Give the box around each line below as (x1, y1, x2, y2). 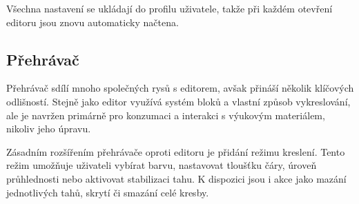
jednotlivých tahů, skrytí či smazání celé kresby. (6, 185, 209, 199)
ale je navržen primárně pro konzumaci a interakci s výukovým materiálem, (6, 108, 325, 122)
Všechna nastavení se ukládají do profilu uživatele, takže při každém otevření (6, 1, 333, 15)
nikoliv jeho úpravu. (6, 121, 91, 136)
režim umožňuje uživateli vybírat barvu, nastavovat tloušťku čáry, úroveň (6, 158, 317, 172)
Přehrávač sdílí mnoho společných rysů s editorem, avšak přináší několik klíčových (6, 81, 354, 95)
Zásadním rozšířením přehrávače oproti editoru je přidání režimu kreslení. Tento (6, 144, 345, 159)
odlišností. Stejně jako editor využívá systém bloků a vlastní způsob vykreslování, (6, 94, 351, 108)
